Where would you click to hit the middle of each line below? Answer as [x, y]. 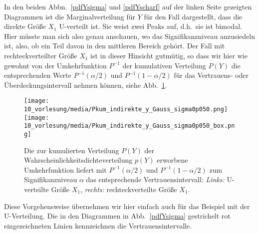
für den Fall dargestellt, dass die [193, 16]
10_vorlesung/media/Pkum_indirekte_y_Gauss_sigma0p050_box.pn [129, 126]
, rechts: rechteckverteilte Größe [129, 189]
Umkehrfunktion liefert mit [65, 169]
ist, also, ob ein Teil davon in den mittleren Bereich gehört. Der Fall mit [115, 46]
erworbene [172, 160]
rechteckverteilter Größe [41, 55]
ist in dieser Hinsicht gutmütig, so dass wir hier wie [169, 55]
